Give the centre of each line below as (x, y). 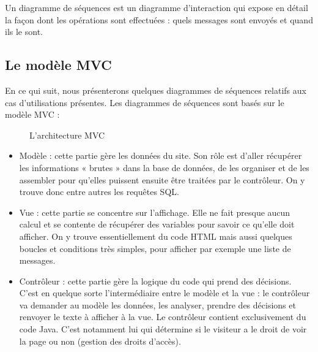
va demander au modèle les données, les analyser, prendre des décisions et (157, 304)
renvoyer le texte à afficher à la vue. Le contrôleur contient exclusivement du (163, 317)
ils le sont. (24, 32)
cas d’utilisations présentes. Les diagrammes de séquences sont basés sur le (145, 102)
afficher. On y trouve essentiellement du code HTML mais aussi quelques (156, 236)
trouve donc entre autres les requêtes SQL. (99, 192)
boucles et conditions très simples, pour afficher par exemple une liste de (155, 248)
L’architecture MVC (67, 135)
